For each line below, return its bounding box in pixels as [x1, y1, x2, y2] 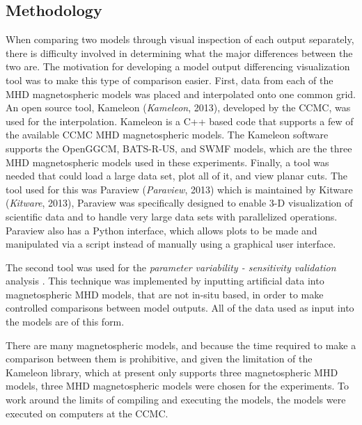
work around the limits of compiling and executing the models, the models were [6, 392, 346, 407]
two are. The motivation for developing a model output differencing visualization [6, 59, 350, 74]
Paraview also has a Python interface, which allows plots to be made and [6, 223, 317, 237]
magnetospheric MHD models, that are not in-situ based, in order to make [6, 287, 324, 301]
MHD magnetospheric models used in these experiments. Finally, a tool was [6, 154, 329, 169]
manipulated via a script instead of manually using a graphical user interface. [6, 236, 336, 251]
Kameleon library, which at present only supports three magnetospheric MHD [6, 364, 338, 379]
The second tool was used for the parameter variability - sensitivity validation [6, 259, 336, 274]
